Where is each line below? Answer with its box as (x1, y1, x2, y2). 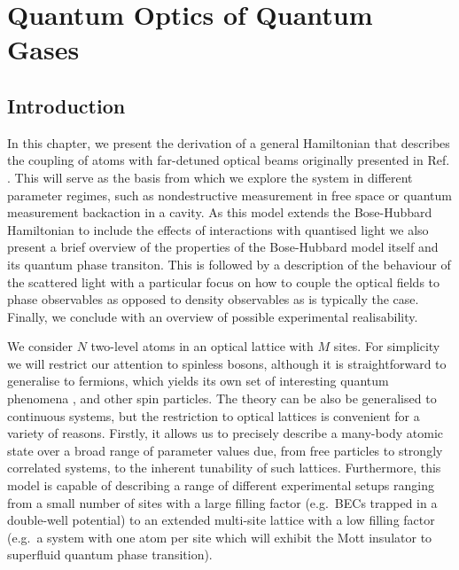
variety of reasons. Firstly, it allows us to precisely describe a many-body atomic (7, 424, 444, 442)
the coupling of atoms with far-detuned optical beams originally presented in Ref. (7, 151, 450, 169)
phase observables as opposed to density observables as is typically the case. (7, 290, 419, 308)
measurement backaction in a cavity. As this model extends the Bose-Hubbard (7, 203, 432, 222)
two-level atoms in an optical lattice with (90, 337, 314, 355)
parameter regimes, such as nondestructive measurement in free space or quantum (7, 185, 452, 204)
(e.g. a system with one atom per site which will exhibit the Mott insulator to (7, 527, 432, 546)
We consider (7, 337, 74, 355)
